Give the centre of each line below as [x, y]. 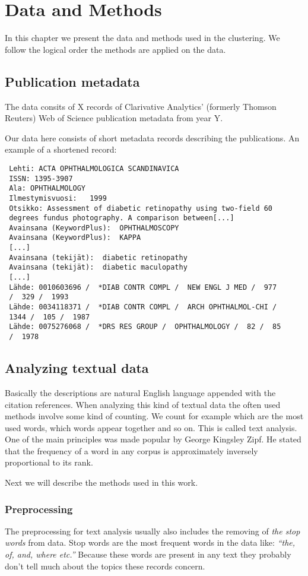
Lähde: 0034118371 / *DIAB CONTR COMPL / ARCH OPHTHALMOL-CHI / [143, 307]
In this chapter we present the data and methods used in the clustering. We [142, 38]
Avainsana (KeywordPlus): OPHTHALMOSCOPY [94, 228]
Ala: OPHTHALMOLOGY [47, 189]
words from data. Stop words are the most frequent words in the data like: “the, [150, 542]
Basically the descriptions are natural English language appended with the [140, 392]
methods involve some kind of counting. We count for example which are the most [154, 416]
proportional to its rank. [49, 462]
